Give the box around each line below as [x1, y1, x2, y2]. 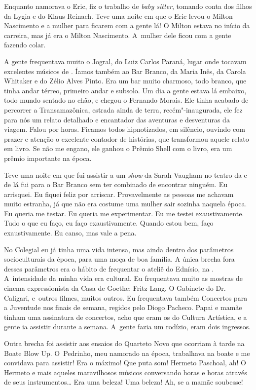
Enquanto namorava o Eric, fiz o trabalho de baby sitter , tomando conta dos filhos [4, 1, 252, 11]
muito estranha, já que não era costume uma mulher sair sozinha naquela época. [4, 198, 247, 209]
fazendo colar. [4, 39, 46, 50]
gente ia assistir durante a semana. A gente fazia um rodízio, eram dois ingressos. [4, 321, 251, 332]
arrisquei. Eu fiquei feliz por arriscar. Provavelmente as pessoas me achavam [4, 189, 234, 199]
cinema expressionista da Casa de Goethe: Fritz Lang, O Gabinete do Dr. [4, 283, 226, 293]
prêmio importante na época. [4, 153, 92, 163]
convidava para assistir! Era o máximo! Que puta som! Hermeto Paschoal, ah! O [4, 357, 246, 368]
